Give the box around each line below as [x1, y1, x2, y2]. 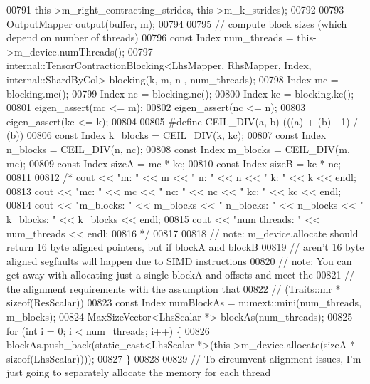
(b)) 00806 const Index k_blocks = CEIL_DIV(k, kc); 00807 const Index [6, 128, 327, 142]
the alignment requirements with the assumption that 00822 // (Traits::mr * [6, 281, 341, 296]
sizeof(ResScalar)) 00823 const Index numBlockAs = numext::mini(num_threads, [6, 295, 362, 310]
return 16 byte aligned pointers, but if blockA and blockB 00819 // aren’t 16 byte [6, 239, 364, 254]
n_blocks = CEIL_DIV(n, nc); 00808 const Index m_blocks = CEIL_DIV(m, [6, 141, 350, 156]
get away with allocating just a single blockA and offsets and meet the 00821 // [6, 267, 355, 282]
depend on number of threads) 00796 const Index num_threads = [6, 30, 294, 45]
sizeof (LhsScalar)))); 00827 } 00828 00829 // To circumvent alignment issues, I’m [6, 351, 361, 365]
